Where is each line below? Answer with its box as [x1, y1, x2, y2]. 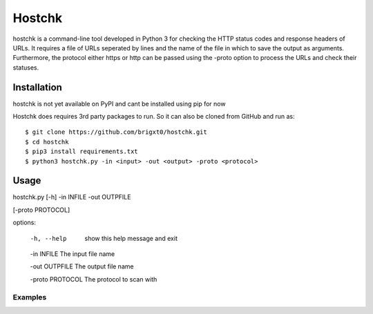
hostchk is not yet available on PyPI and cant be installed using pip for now [12, 99, 226, 108]
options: [12, 218, 37, 227]
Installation [12, 81, 62, 93]
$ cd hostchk [25, 138, 69, 146]
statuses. [12, 63, 39, 72]
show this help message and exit [84, 234, 178, 242]
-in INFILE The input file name [30, 250, 115, 258]
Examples [12, 292, 47, 302]
